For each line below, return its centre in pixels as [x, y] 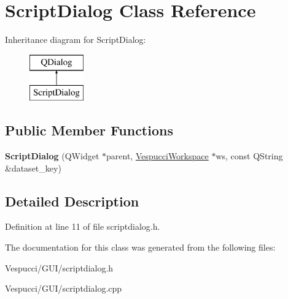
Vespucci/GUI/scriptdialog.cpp [64, 288]
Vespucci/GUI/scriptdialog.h [59, 267]
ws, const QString [249, 156]
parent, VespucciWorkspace [158, 156]
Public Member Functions [89, 130]
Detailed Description [72, 201]
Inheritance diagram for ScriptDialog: [76, 40]
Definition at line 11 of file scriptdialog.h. [83, 226]
